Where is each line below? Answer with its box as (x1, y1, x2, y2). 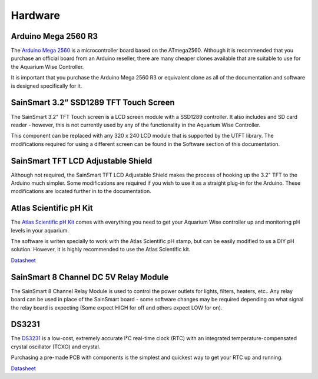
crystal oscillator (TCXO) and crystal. (11, 343, 101, 350)
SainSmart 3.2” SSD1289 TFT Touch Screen (11, 98, 175, 108)
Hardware (11, 9, 60, 22)
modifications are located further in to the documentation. (11, 188, 151, 195)
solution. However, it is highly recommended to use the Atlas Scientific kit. (11, 246, 191, 253)
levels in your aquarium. (11, 227, 69, 234)
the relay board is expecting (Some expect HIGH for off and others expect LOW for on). (11, 304, 223, 311)
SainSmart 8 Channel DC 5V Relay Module (11, 272, 169, 282)
